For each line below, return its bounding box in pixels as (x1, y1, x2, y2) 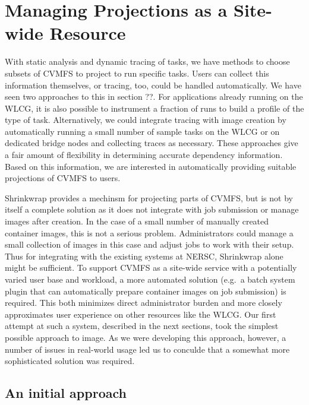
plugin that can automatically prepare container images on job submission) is (5, 284, 286, 297)
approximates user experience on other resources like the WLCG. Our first (5, 308, 276, 320)
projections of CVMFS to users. (5, 172, 121, 184)
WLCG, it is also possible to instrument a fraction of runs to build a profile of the (5, 102, 304, 114)
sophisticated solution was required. (5, 355, 135, 367)
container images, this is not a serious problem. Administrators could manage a (5, 226, 294, 239)
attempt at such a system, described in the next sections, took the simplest (5, 319, 279, 332)
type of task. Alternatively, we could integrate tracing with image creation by (5, 113, 286, 126)
